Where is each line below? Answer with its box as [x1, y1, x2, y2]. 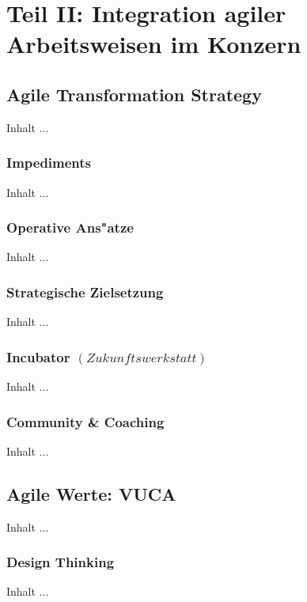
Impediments [6, 153, 92, 172]
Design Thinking [6, 552, 115, 572]
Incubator [6, 346, 70, 366]
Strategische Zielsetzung [6, 282, 164, 301]
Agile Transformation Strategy [6, 81, 262, 106]
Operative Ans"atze [6, 218, 134, 237]
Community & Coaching [6, 411, 165, 431]
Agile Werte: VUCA [6, 481, 176, 505]
